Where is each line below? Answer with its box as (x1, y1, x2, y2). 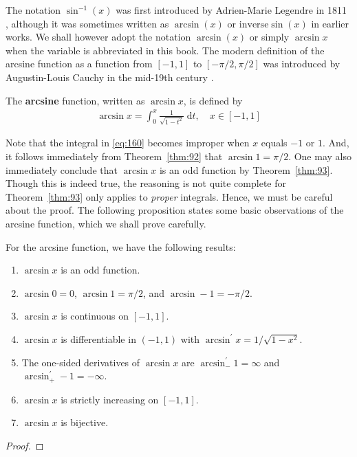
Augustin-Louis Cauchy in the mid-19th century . (6, 69, 214, 84)
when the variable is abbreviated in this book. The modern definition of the (6, 43, 325, 57)
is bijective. (61, 415, 109, 430)
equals (261, 135, 288, 150)
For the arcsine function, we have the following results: (6, 239, 236, 254)
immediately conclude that (6, 162, 118, 177)
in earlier (311, 16, 349, 30)
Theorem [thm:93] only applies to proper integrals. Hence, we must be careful (6, 189, 333, 203)
